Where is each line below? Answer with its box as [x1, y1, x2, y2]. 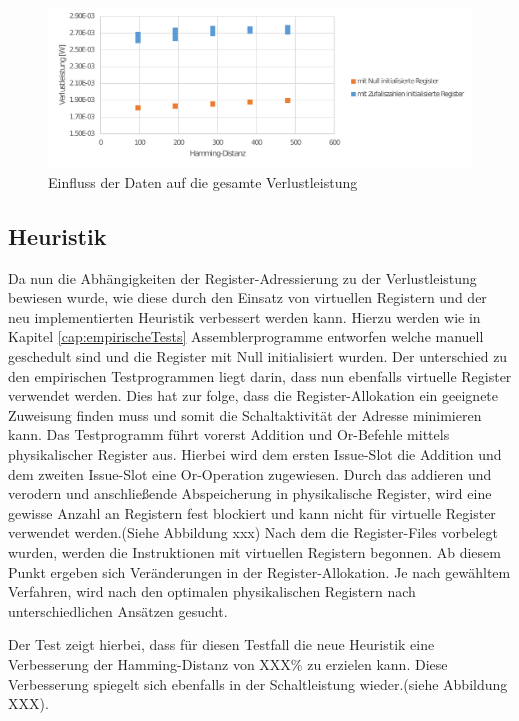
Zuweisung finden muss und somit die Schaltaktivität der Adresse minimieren [8, 404, 482, 425]
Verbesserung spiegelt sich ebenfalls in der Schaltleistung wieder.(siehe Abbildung [8, 673, 508, 694]
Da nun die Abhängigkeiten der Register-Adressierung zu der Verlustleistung [8, 267, 477, 288]
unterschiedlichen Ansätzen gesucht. [8, 600, 228, 621]
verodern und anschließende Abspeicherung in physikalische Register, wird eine [8, 483, 492, 504]
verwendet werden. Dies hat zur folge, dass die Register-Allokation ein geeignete [8, 385, 499, 406]
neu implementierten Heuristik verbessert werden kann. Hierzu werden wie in [8, 306, 481, 327]
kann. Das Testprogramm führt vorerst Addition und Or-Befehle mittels [8, 424, 450, 445]
